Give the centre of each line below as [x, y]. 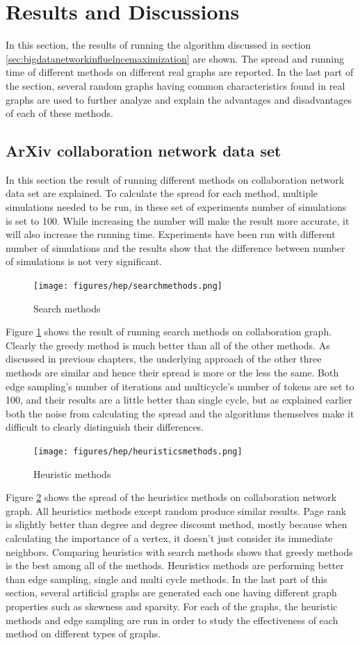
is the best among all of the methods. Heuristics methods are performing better [175, 565]
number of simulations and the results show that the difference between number [175, 247]
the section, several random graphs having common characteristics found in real [175, 85]
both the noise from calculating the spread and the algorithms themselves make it [180, 413]
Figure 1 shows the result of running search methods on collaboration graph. [169, 332]
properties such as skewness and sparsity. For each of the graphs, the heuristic [172, 606]
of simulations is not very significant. [84, 261]
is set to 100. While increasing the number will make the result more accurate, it [178, 220]
